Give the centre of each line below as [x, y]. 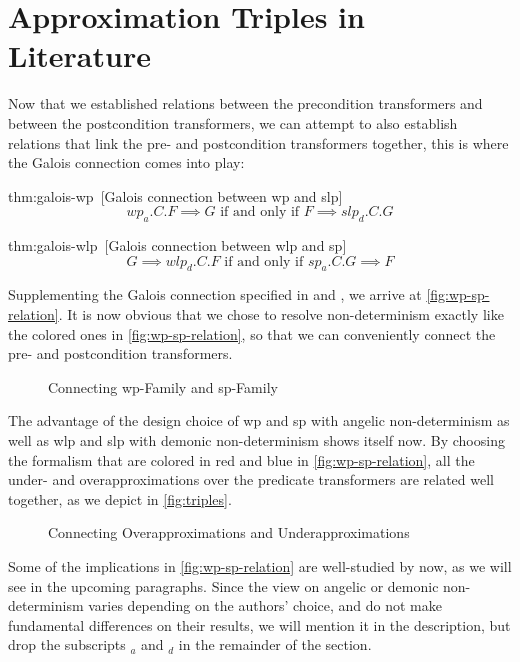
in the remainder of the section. [275, 644]
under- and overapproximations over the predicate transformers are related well [251, 479]
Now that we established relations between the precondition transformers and [245, 103]
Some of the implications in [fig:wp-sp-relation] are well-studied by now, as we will [260, 566]
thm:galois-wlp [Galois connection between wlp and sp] [177, 245]
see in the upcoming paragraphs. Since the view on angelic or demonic [223, 585]
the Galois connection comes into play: [126, 162]
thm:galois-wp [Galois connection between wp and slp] [175, 195]
